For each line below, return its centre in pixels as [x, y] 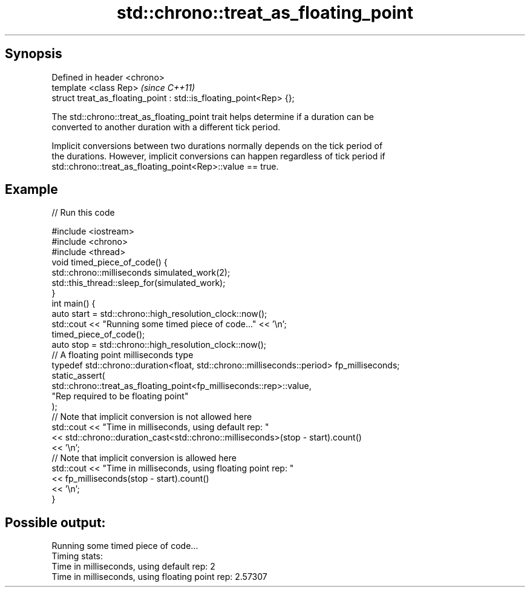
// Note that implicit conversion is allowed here [144, 458]
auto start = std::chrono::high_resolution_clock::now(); [159, 314]
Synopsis [34, 54]
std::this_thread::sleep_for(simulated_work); [139, 283]
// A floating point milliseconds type [123, 355]
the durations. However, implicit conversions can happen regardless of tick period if [218, 156]
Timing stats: [77, 556]
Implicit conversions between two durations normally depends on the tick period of [217, 145]
